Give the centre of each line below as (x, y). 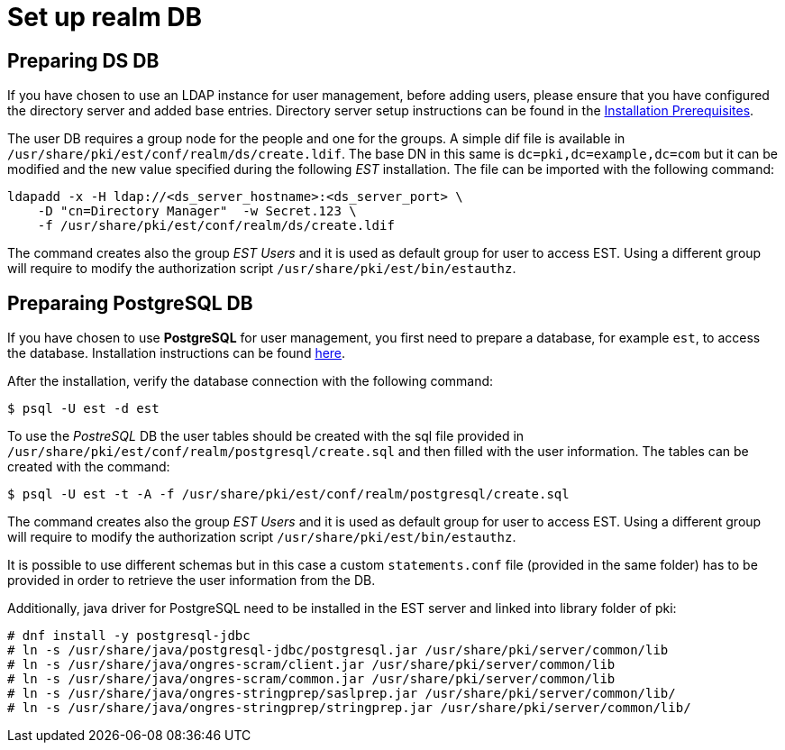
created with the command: (89, 467)
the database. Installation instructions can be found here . (177, 353)
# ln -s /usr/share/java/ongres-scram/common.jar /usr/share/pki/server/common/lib (311, 679)
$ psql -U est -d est (83, 409)
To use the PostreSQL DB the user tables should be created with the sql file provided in (266, 436)
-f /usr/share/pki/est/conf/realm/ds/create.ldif (216, 226)
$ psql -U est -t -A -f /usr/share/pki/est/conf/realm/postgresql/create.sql (288, 494)
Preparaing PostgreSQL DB (130, 303)
